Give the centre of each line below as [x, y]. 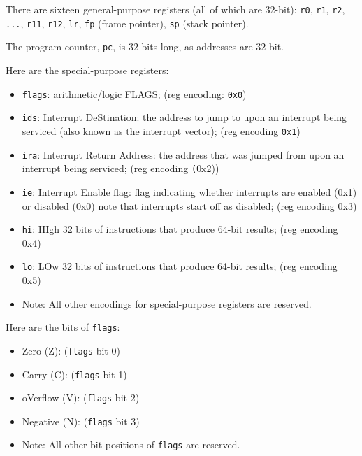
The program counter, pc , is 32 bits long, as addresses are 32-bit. [145, 47]
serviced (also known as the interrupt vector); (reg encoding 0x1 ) [161, 130]
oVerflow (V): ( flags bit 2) [81, 398]
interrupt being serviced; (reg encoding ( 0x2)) [121, 168]
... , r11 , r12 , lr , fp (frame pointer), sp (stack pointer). [127, 23]
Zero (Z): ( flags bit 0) [71, 350]
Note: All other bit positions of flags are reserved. [131, 444]
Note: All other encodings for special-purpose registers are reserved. [167, 303]
